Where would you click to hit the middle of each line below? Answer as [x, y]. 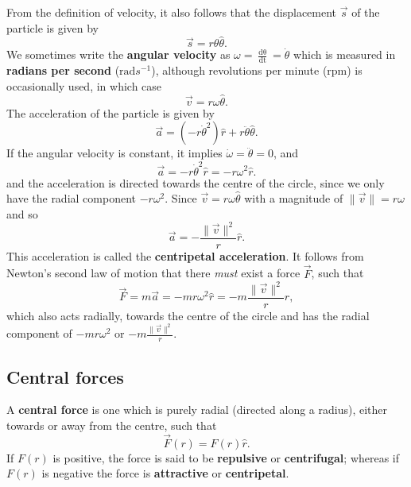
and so [22, 213]
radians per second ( [63, 70]
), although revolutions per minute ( [239, 70]
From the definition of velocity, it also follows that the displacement [172, 12]
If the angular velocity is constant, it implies [114, 153]
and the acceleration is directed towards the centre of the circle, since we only [196, 182]
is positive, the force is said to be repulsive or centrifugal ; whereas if [226, 457]
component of [39, 333]
